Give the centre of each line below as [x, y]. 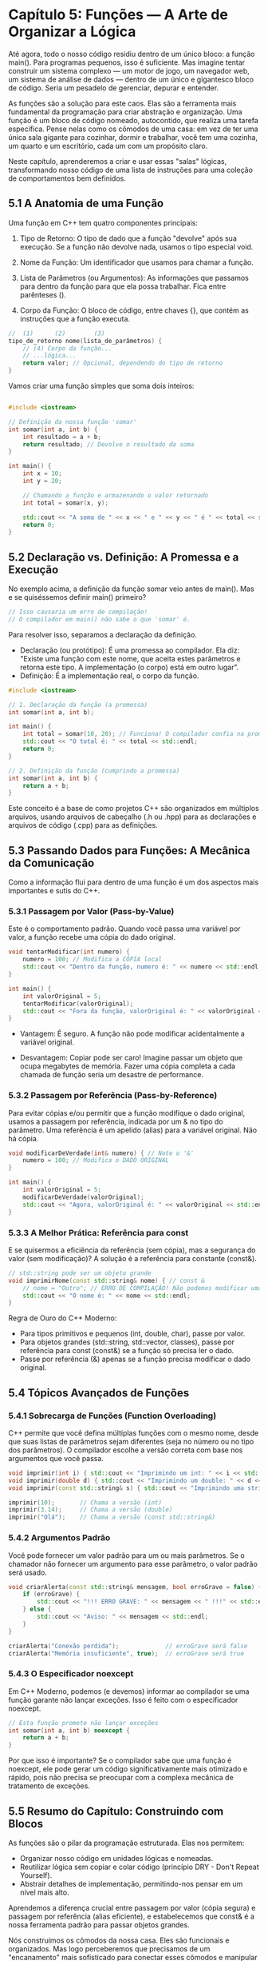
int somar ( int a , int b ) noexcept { [69, 1730]
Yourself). [36, 1875]
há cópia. [24, 1138]
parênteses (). [43, 294]
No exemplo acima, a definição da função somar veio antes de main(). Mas [131, 589]
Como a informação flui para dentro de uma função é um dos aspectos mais [134, 882]
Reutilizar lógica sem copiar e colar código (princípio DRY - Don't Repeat [139, 1867]
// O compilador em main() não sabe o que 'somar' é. [100, 619]
